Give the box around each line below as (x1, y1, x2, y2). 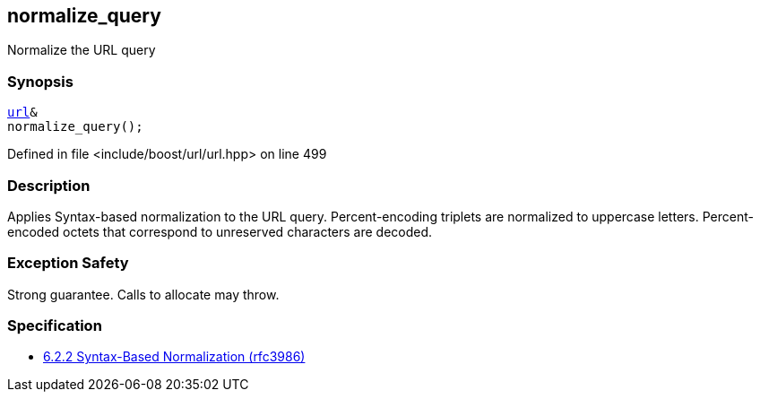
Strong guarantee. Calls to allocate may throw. (7, 286, 280, 302)
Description (7, 176, 91, 195)
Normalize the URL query (7, 42, 156, 58)
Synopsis (7, 72, 73, 91)
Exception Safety (7, 254, 129, 273)
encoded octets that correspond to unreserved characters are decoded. (7, 223, 433, 239)
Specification (7, 317, 102, 335)
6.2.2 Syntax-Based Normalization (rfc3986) (43, 349, 306, 365)
